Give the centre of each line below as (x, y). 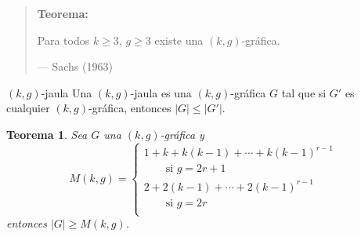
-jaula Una (67, 92)
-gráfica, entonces (130, 108)
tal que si (304, 92)
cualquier (28, 108)
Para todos (63, 40)
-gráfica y (182, 134)
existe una (179, 40)
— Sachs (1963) (75, 66)
